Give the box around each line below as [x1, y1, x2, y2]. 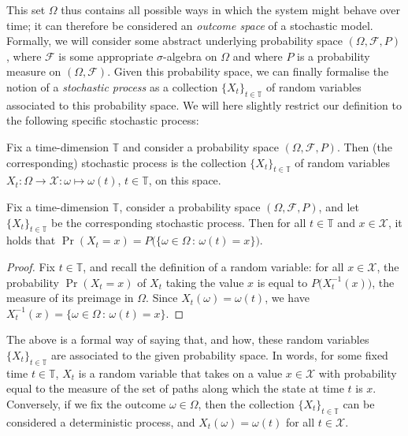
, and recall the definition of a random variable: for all [83, 258, 344, 274]
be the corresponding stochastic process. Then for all [50, 214, 306, 230]
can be [343, 395, 375, 412]
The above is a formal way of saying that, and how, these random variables [6, 331, 369, 348]
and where [232, 47, 283, 64]
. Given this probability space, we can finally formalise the [107, 63, 389, 80]
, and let [318, 198, 359, 214]
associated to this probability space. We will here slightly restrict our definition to [6, 96, 402, 113]
